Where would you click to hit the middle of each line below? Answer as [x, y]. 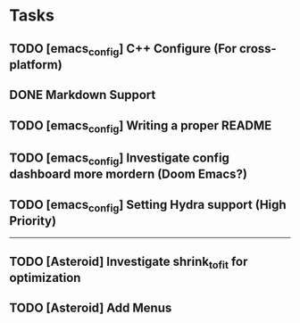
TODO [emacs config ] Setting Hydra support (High [148, 206]
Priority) [33, 221]
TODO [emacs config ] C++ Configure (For [123, 50]
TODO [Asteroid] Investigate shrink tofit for [129, 262]
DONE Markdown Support [83, 95]
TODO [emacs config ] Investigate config [120, 159]
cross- [258, 49]
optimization [45, 277]
